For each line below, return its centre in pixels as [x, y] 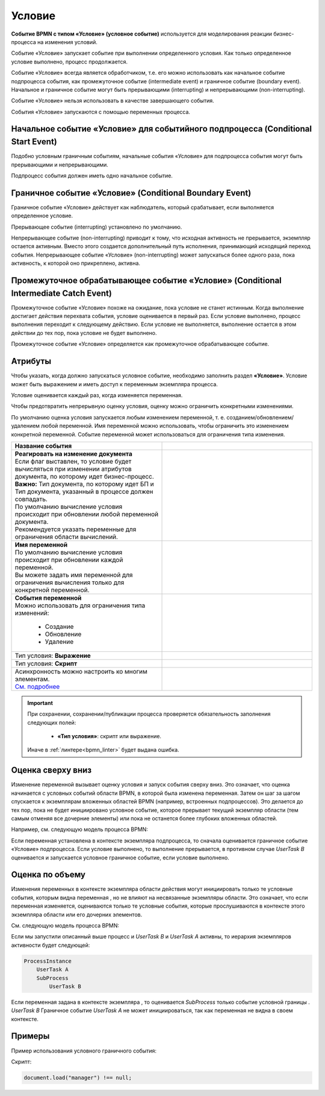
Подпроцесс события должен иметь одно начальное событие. [92, 176]
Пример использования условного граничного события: [84, 1051]
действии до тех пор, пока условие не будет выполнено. [84, 333]
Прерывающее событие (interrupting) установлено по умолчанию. [97, 227]
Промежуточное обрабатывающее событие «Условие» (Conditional [147, 281]
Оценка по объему [48, 875]
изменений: [32, 613]
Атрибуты [31, 361]
